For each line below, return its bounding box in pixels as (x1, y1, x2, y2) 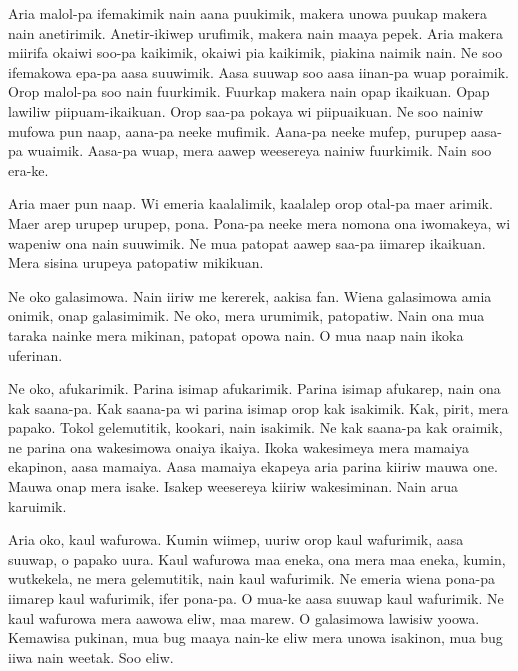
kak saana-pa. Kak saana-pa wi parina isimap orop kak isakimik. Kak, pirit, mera (8, 397, 509, 418)
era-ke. (8, 159, 49, 180)
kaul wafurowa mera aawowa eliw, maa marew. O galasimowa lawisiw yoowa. (8, 607, 480, 628)
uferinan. (8, 344, 63, 365)
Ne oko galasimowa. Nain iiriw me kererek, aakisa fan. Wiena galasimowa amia (8, 285, 492, 306)
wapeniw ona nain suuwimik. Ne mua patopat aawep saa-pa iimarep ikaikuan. (8, 232, 486, 253)
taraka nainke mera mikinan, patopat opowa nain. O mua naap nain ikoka (8, 324, 464, 345)
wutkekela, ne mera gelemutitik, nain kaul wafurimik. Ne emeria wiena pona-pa (8, 568, 496, 589)
